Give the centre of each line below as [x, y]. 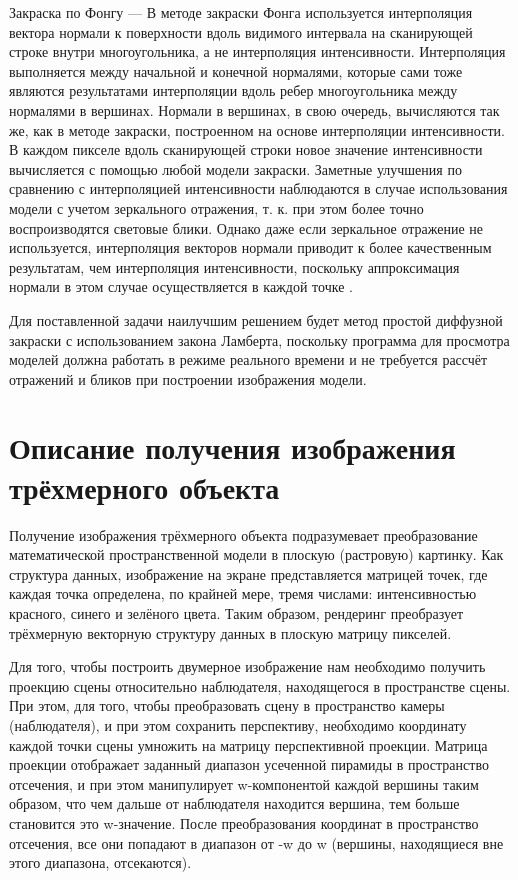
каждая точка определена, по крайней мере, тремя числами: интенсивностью [243, 593]
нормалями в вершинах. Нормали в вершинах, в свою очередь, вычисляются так [254, 109]
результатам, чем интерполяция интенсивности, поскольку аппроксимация [234, 266]
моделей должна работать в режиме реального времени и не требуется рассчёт [248, 359]
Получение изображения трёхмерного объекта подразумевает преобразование [243, 534]
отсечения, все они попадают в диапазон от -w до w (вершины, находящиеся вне [256, 842]
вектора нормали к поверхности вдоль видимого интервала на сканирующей [241, 31]
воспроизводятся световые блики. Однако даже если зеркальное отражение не [246, 227]
